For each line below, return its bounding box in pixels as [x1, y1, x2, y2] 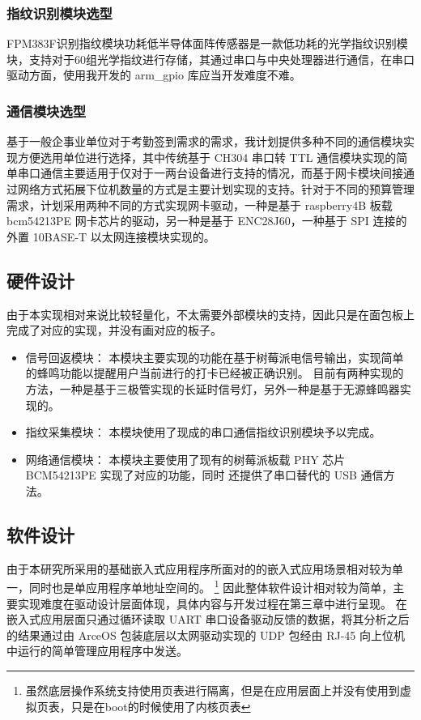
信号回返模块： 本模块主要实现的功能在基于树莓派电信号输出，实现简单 [25, 348, 404, 365]
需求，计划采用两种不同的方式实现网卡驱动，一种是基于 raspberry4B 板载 [6, 196, 393, 213]
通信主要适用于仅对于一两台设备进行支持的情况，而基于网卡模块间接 [40, 164, 403, 181]
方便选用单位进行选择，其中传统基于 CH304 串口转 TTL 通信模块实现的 [17, 148, 397, 165]
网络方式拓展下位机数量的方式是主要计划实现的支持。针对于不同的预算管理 [17, 181, 415, 197]
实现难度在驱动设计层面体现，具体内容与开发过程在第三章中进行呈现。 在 [17, 594, 407, 611]
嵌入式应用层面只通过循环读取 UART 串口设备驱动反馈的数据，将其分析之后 [6, 611, 410, 628]
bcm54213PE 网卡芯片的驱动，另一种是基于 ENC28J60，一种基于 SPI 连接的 [6, 212, 407, 229]
